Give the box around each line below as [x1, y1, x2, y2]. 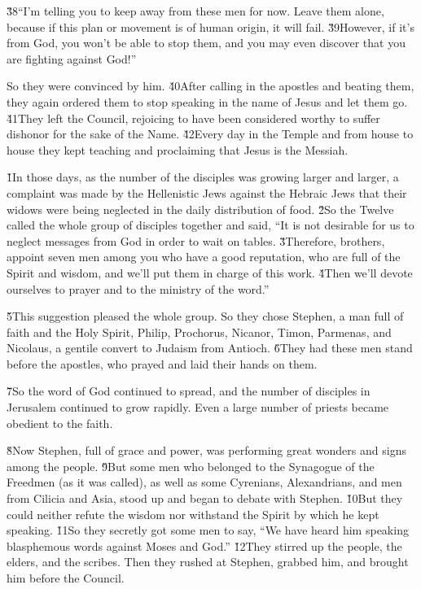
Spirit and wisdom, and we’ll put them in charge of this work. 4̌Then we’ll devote [7, 264, 413, 281]
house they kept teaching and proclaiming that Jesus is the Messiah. [7, 141, 349, 158]
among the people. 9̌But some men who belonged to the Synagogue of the [7, 457, 375, 474]
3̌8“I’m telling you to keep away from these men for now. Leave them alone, [7, 2, 384, 19]
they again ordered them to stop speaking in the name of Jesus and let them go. [7, 93, 408, 110]
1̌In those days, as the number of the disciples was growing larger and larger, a [7, 168, 399, 185]
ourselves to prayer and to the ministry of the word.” [7, 280, 270, 297]
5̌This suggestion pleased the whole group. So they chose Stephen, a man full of [7, 308, 404, 325]
